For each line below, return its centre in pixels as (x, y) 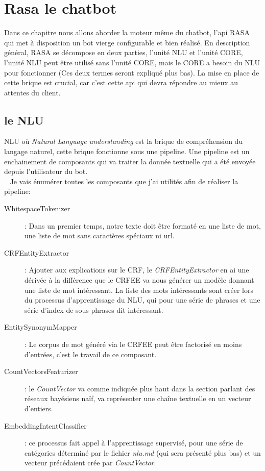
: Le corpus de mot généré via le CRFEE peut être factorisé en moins (133, 344)
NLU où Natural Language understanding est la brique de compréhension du (124, 141)
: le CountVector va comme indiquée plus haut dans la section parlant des (140, 388)
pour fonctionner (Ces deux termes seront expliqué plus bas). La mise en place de (132, 72)
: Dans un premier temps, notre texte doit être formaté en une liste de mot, (143, 225)
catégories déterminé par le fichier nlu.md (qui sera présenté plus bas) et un (143, 452)
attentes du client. (32, 92)
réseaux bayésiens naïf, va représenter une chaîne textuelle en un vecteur (138, 398)
